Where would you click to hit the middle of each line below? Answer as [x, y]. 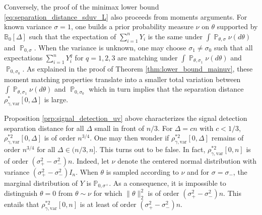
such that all [233, 47]
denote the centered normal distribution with [187, 160]
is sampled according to [142, 171]
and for [198, 171]
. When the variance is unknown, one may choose [110, 47]
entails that [22, 204]
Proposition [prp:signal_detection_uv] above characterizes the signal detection [126, 118]
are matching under [148, 58]
